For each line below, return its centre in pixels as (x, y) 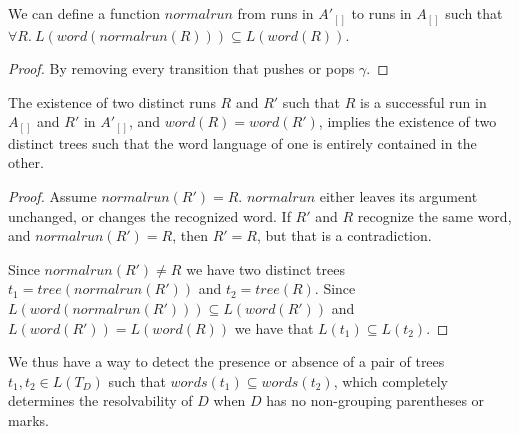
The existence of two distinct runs (112, 101)
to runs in (381, 13)
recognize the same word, (434, 215)
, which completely (390, 380)
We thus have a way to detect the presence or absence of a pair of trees (226, 361)
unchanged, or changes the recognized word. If (149, 215)
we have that (274, 327)
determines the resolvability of (100, 400)
